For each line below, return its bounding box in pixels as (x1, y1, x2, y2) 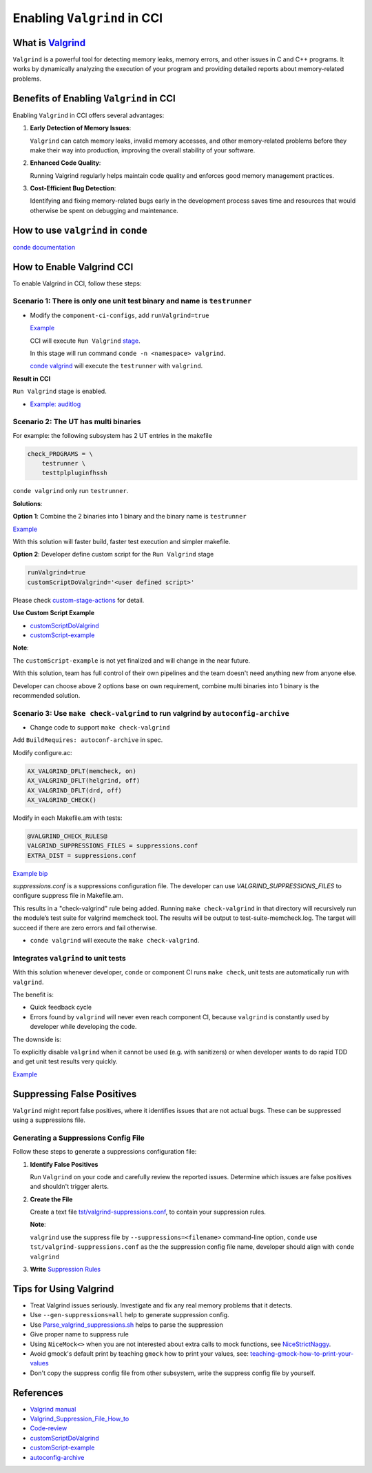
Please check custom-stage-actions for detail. (12, 596, 145, 604)
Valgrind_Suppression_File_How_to (30, 1414, 130, 1423)
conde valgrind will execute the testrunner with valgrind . (30, 362, 203, 370)
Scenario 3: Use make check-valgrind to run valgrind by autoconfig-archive (12, 708, 289, 718)
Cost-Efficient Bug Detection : (30, 184, 116, 192)
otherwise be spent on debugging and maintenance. (30, 206, 178, 214)
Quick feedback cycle (30, 1003, 92, 1012)
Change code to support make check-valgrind (30, 723, 170, 732)
